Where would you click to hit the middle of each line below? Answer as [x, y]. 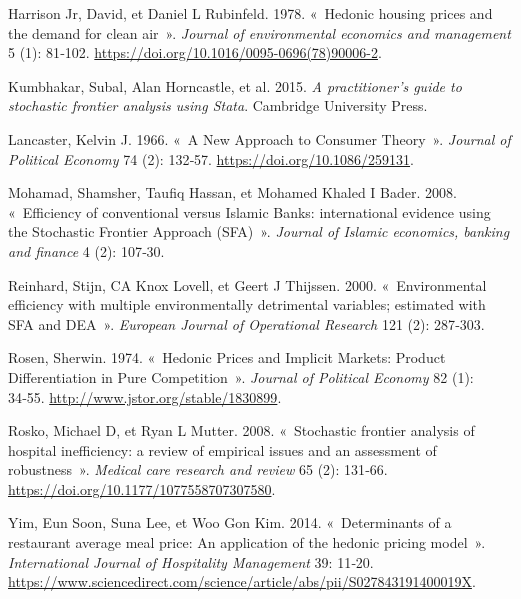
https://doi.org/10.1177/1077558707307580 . [142, 488]
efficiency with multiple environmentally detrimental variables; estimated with [247, 304]
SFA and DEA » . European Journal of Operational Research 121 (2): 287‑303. [246, 323]
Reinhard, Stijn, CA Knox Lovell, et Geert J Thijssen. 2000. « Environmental [247, 284]
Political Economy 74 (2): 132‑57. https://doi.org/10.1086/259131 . [211, 158]
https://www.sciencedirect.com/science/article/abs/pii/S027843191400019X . [242, 581]
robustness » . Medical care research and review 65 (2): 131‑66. [198, 469]
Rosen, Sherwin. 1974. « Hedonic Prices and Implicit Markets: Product [227, 357]
